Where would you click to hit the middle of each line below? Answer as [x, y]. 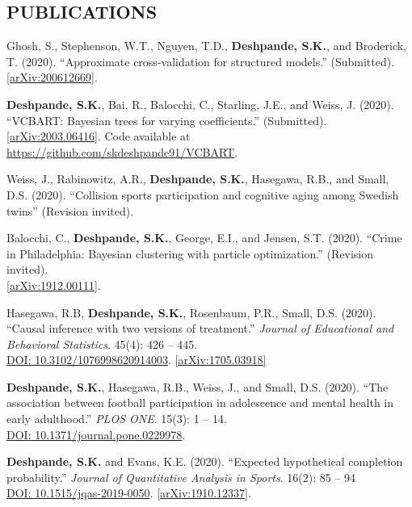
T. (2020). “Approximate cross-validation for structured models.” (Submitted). [201, 61]
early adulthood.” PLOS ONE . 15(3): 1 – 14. [117, 419]
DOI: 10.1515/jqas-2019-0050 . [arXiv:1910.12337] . [129, 493]
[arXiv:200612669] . [52, 77]
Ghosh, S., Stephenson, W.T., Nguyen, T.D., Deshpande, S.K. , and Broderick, [207, 46]
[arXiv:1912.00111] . [54, 285]
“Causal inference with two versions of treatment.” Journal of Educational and [200, 328]
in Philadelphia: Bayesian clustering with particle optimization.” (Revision [190, 253]
